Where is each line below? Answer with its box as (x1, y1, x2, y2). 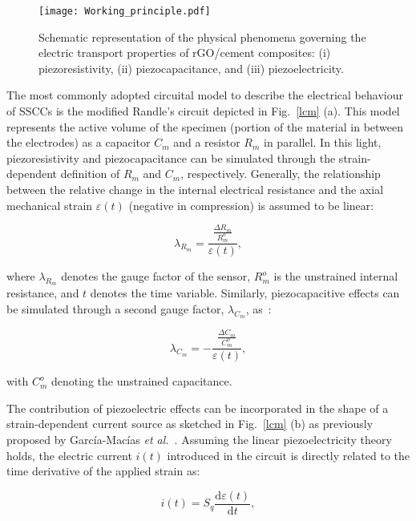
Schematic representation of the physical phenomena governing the (38, 28, 366, 45)
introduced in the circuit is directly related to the (167, 446, 410, 463)
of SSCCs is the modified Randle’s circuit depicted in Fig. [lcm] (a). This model (6, 103, 400, 119)
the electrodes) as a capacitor (6, 134, 151, 151)
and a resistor (173, 134, 240, 151)
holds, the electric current (6, 446, 132, 463)
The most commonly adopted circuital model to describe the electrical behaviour (6, 87, 403, 103)
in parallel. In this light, (264, 134, 382, 151)
